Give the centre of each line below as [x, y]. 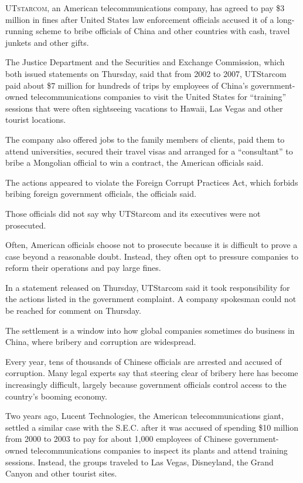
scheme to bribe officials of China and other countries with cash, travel [163, 31]
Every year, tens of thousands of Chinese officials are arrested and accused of [144, 361]
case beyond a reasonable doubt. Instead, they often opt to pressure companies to [152, 256]
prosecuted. [26, 225]
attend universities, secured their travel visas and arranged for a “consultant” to [149, 151]
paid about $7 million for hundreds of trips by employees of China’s [127, 85]
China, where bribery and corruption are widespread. [101, 342]
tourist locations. [36, 120]
